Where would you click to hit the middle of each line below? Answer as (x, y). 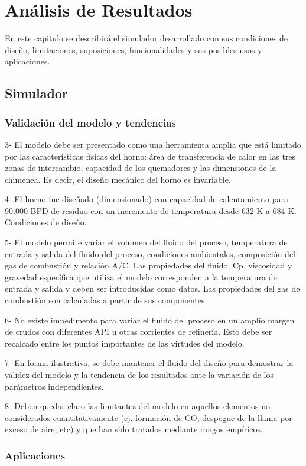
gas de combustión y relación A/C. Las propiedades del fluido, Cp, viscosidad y (149, 265)
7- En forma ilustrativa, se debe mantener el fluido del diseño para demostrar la (149, 363)
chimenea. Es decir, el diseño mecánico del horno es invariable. (118, 179)
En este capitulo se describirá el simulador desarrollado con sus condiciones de (146, 38)
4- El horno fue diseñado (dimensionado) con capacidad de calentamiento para (147, 199)
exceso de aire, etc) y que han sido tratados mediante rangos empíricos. (134, 429)
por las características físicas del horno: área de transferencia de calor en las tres (150, 156)
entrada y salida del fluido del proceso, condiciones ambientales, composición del (150, 253)
